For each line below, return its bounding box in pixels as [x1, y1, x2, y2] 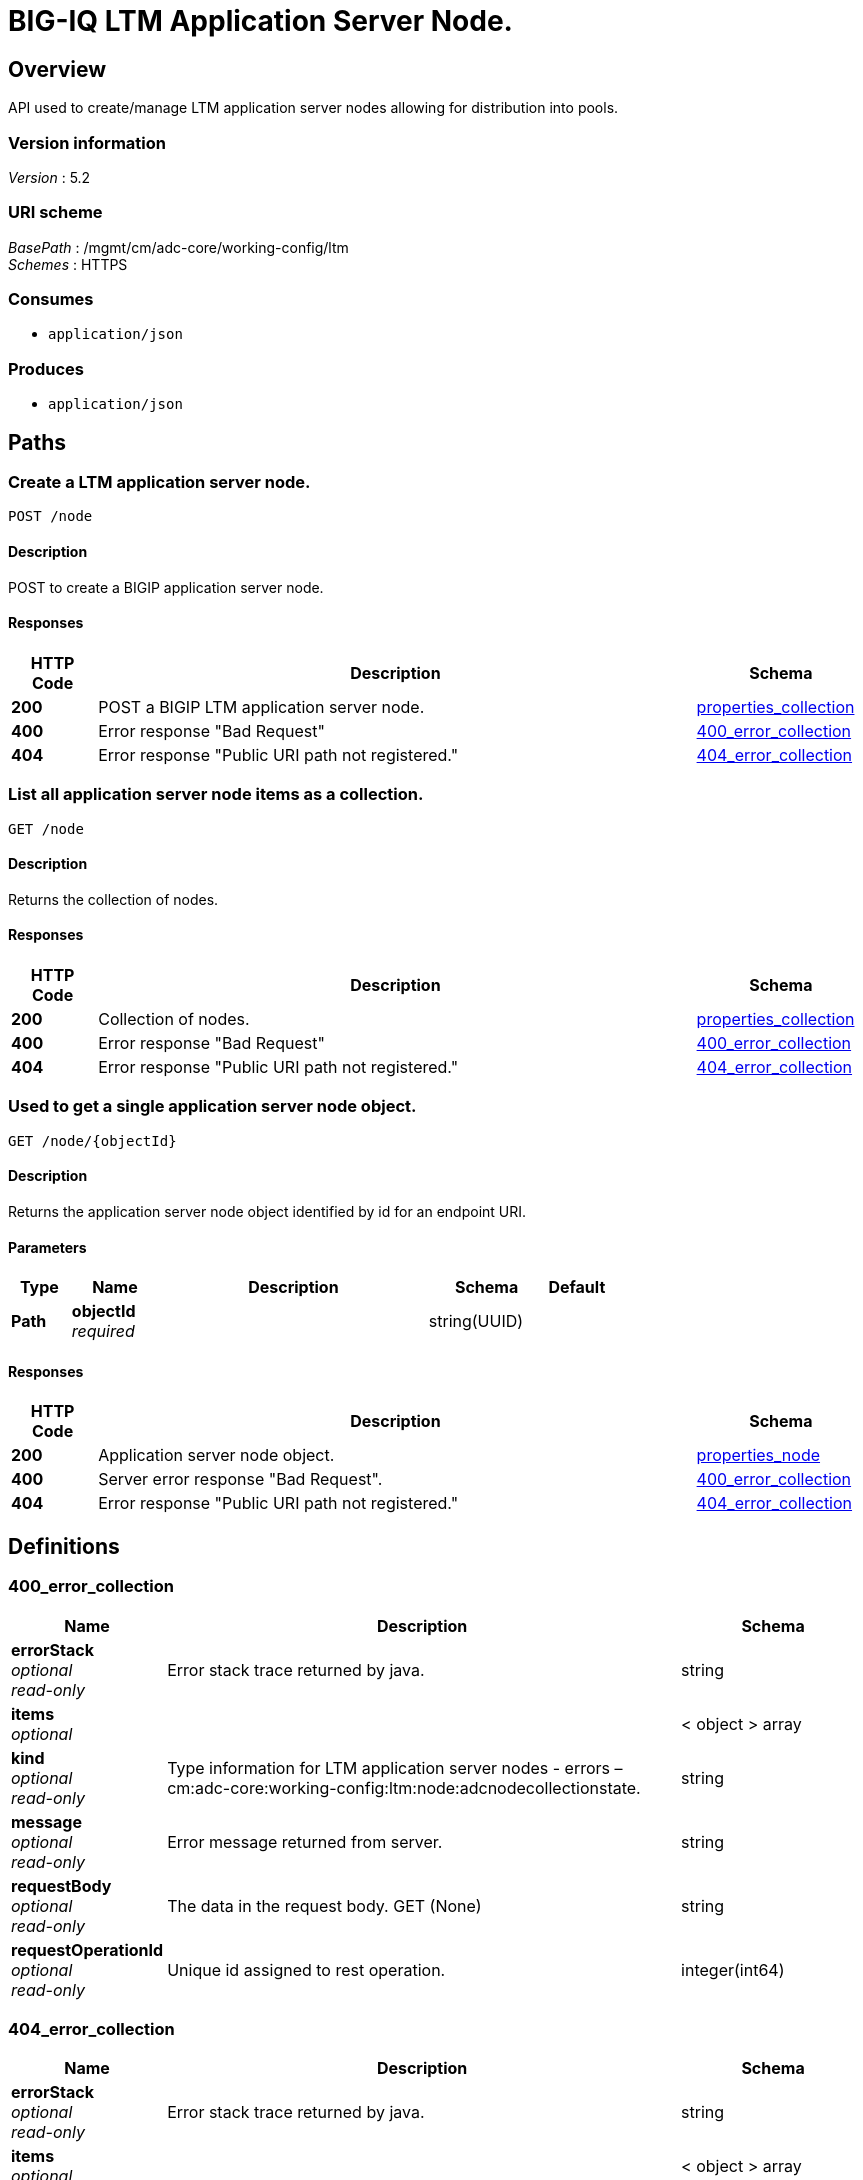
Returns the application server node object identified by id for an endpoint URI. [8, 1202, 527, 1220]
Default [548, 1277, 606, 1298]
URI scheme [8, 202, 103, 223]
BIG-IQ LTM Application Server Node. [8, 4, 513, 38]
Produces [8, 358, 84, 379]
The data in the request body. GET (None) [167, 1895, 482, 1916]
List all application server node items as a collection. [8, 784, 424, 805]
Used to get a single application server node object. [8, 1096, 417, 1117]
